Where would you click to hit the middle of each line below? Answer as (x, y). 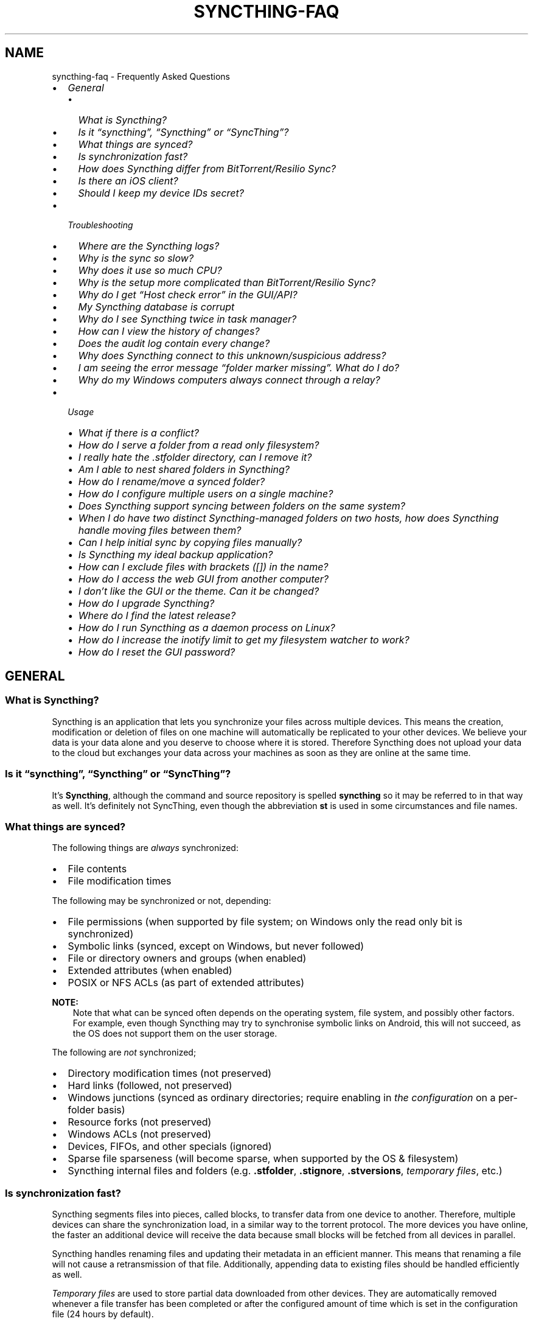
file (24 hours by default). (103, 1314)
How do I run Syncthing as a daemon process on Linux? (207, 627)
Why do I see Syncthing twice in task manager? (187, 319)
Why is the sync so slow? (136, 258)
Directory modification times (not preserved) (170, 1074)
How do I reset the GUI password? (157, 652)
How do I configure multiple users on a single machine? (206, 493)
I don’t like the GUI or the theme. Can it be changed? (199, 591)
